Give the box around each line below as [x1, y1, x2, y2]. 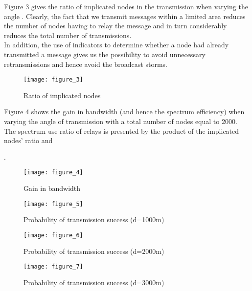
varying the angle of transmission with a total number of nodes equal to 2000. [4, 116, 237, 126]
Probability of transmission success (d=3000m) [23, 277, 164, 287]
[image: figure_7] [23, 263, 83, 270]
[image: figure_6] [23, 231, 83, 239]
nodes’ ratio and [4, 135, 53, 145]
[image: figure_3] [23, 76, 83, 83]
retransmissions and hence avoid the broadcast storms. [4, 59, 167, 69]
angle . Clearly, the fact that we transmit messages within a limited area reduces [4, 11, 246, 21]
